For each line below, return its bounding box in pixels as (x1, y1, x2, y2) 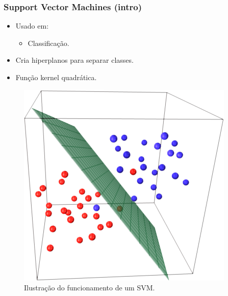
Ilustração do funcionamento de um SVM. (24, 282, 155, 293)
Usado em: (15, 20, 49, 31)
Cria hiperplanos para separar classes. (15, 55, 134, 65)
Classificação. (28, 37, 69, 48)
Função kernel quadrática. (15, 72, 97, 82)
